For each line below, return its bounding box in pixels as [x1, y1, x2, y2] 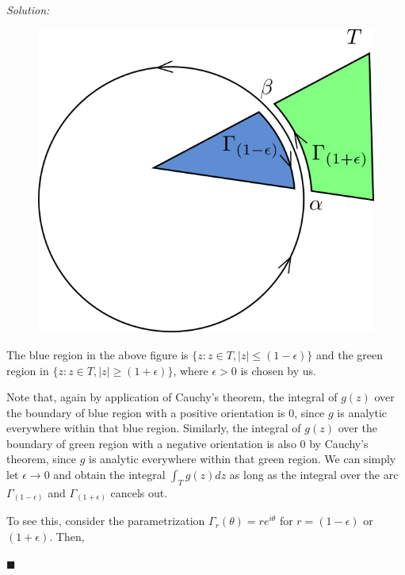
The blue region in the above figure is [6, 346, 189, 362]
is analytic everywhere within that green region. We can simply [89, 450, 396, 467]
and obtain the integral [53, 466, 166, 483]
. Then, [49, 527, 85, 544]
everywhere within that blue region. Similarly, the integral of [6, 420, 301, 436]
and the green [315, 346, 384, 362]
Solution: [6, 2, 50, 17]
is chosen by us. [240, 362, 316, 378]
